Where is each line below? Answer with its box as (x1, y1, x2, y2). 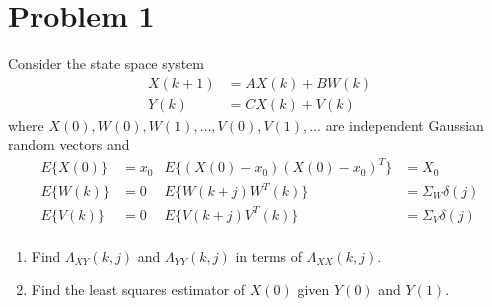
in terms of (235, 245, 303, 266)
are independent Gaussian (325, 114, 484, 135)
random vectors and (8, 134, 130, 155)
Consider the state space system (8, 53, 204, 74)
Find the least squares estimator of (31, 279, 246, 300)
